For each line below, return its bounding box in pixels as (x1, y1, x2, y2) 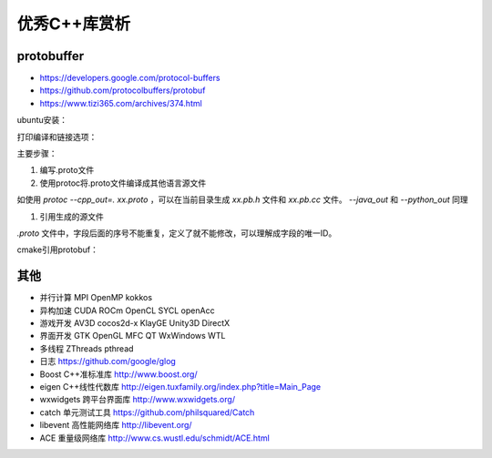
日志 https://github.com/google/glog (39, 356, 177, 367)
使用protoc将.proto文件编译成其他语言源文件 (39, 178, 207, 188)
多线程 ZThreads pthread (39, 342, 134, 354)
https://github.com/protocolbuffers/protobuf (39, 85, 206, 96)
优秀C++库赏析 (16, 14, 131, 34)
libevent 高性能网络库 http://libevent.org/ (39, 420, 192, 431)
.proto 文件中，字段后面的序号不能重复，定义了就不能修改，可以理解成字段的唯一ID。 (16, 228, 337, 239)
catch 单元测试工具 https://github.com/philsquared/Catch (39, 406, 255, 418)
